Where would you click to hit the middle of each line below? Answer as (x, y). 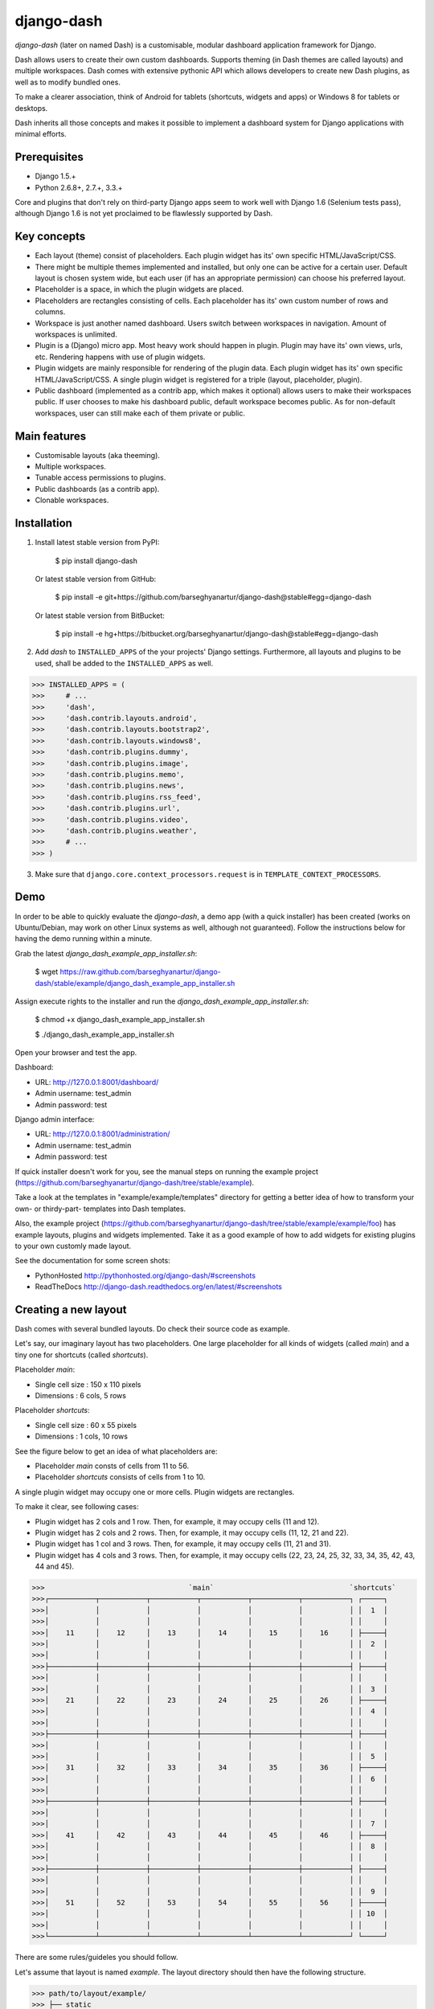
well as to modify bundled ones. (68, 82)
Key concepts (50, 237)
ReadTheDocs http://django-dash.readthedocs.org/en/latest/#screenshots (159, 1287)
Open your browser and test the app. (76, 1053)
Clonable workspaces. (72, 500)
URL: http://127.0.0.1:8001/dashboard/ (97, 1082)
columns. (50, 312)
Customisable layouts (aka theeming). (98, 455)
